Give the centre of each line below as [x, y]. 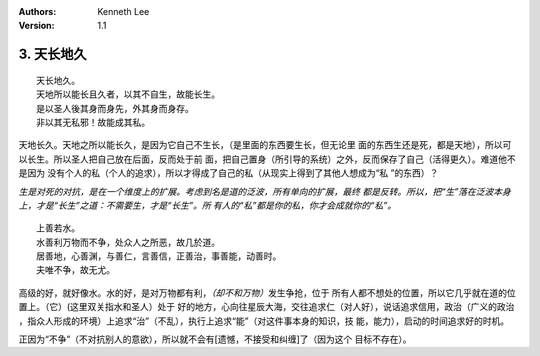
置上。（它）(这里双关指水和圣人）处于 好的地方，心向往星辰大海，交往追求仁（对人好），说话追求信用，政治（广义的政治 [266, 307]
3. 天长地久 [52, 54]
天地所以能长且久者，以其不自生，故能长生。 [128, 94]
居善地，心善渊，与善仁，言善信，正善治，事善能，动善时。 [159, 256]
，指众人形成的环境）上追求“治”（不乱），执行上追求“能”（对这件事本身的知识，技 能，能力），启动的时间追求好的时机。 [264, 321]
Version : [36, 26]
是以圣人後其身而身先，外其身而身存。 [115, 108]
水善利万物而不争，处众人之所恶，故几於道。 [128, 242]
